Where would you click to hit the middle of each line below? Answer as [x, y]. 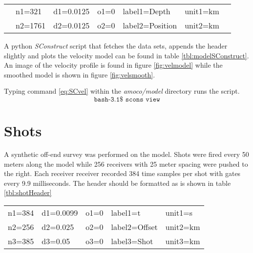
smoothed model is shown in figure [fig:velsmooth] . [80, 74]
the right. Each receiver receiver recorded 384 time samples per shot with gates [122, 173]
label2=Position [150, 25]
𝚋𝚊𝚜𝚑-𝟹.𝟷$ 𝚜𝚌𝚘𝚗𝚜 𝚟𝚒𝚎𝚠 [127, 99]
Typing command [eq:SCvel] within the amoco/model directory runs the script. [122, 91]
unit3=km [183, 241]
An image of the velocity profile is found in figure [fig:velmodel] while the [113, 65]
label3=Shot [132, 241]
